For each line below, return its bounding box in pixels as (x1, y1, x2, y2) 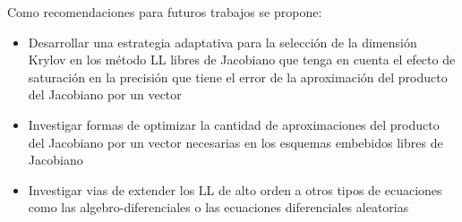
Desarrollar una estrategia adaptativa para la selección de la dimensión (28, 32, 417, 51)
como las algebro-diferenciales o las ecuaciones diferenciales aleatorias (28, 198, 409, 217)
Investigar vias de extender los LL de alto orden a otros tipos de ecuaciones (28, 180, 442, 199)
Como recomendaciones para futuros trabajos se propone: (7, 3, 322, 21)
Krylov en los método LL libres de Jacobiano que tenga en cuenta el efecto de (28, 50, 456, 69)
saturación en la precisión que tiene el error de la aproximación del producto (28, 67, 448, 86)
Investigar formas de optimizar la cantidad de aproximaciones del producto (28, 115, 440, 133)
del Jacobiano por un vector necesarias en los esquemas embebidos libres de (28, 132, 443, 151)
